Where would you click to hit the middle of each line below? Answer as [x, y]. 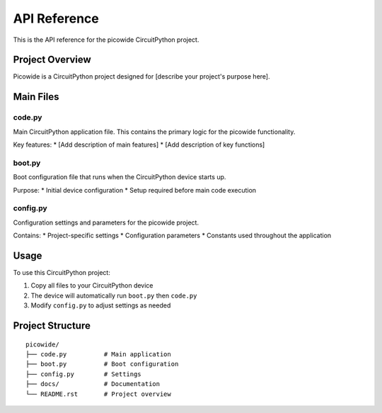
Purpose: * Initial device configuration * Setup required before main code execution [135, 190]
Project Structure [52, 326]
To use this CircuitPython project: [62, 272]
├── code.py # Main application [98, 354]
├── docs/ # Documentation [93, 384]
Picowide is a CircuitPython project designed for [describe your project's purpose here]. [141, 77]
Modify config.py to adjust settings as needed [101, 305]
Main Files [36, 97]
